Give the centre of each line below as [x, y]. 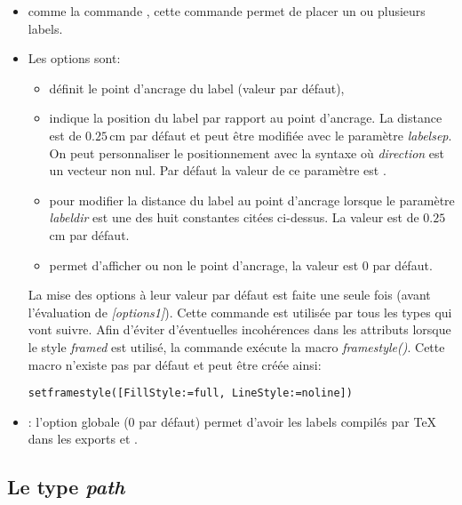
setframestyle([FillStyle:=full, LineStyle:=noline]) [190, 393]
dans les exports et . [83, 439]
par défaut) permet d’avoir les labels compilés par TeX [288, 421]
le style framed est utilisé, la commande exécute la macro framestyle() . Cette [236, 346]
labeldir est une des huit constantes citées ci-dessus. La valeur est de [234, 217]
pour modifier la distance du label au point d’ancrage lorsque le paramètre [252, 200]
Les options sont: [74, 58]
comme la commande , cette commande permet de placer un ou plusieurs [227, 11]
